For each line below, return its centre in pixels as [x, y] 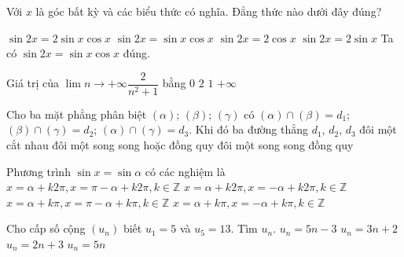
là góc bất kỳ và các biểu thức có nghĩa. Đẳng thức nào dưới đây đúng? [209, 11]
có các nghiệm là [185, 171]
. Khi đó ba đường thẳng [248, 129]
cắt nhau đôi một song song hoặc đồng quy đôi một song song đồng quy [180, 145]
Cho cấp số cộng [46, 228]
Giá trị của [33, 83]
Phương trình [39, 171]
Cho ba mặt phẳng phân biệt [77, 114]
